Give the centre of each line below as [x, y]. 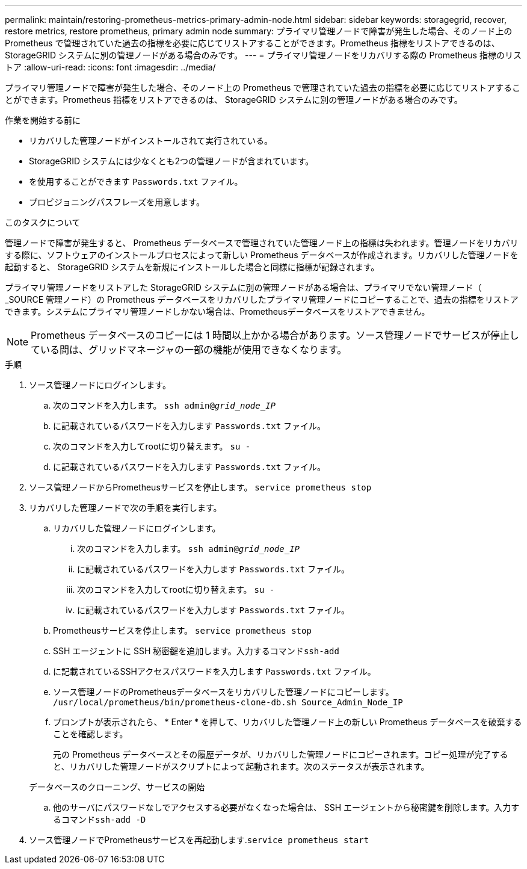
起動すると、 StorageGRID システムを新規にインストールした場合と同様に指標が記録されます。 [192, 267]
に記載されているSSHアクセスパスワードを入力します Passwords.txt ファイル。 [214, 671]
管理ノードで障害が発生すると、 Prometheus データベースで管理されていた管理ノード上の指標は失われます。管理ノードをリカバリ [262, 243]
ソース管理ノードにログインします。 [100, 385]
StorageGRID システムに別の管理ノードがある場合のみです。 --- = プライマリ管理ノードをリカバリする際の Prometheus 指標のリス [263, 55]
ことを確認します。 [91, 734]
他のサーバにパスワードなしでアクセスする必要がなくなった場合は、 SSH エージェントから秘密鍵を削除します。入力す [286, 807]
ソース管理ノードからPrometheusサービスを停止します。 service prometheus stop [200, 487]
